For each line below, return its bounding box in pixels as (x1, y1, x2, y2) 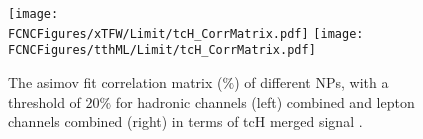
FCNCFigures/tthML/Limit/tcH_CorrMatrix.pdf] (8, 43, 316, 58)
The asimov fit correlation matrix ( (8, 71, 223, 92)
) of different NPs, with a (234, 71, 389, 92)
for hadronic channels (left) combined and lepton (115, 91, 415, 112)
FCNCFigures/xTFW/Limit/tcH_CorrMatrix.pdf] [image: (8, 26, 364, 41)
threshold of (8, 91, 81, 112)
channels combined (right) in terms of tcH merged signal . (8, 111, 363, 132)
